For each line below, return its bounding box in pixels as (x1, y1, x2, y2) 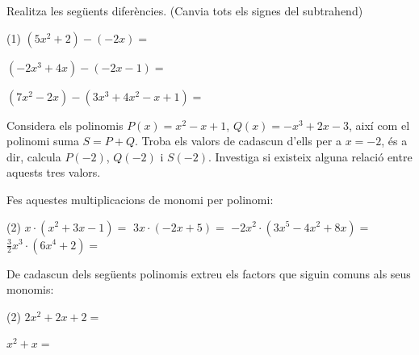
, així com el (348, 116, 410, 133)
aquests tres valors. (6, 164, 101, 181)
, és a (381, 132, 408, 149)
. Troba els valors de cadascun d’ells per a (135, 132, 341, 149)
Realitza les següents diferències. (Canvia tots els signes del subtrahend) (6, 2, 363, 19)
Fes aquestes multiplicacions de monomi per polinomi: (6, 190, 274, 207)
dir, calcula (6, 148, 61, 165)
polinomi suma (6, 132, 79, 149)
